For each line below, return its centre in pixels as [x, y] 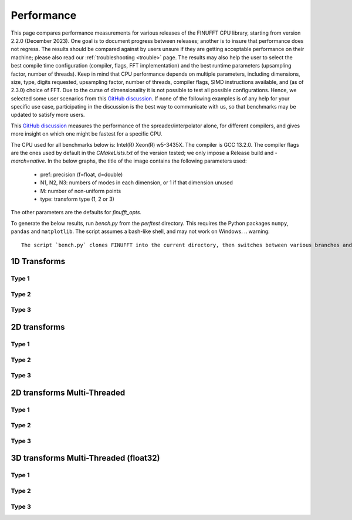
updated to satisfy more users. [48, 115]
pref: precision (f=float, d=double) [82, 174]
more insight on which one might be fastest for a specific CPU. [87, 134]
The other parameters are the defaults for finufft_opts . [76, 212]
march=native [28, 161]
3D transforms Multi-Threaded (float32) [85, 458]
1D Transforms [38, 261]
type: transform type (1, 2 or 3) [77, 199]
